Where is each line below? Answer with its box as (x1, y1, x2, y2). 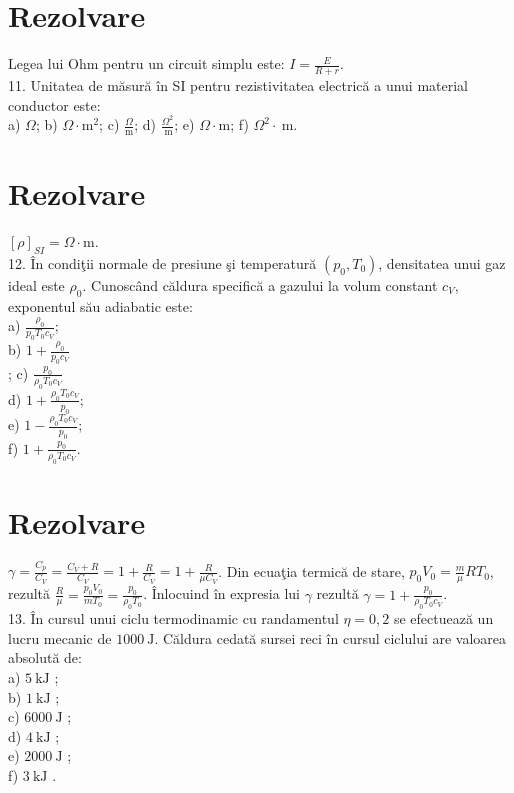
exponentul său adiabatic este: (8, 295, 193, 316)
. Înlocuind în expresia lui (143, 583, 300, 604)
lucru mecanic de (8, 627, 112, 648)
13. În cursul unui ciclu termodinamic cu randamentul (8, 608, 339, 629)
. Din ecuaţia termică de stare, (218, 560, 405, 581)
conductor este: (8, 94, 101, 115)
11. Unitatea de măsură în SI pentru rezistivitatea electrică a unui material (8, 74, 469, 95)
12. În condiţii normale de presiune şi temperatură (8, 252, 317, 273)
